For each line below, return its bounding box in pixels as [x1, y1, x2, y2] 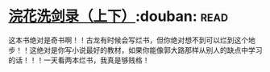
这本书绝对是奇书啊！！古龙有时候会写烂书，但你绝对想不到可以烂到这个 [8, 35, 248, 45]
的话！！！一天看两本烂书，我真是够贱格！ [8, 55, 150, 65]
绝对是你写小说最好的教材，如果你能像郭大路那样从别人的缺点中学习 [35, 45, 263, 54]
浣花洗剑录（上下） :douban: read [8, 7, 228, 26]
